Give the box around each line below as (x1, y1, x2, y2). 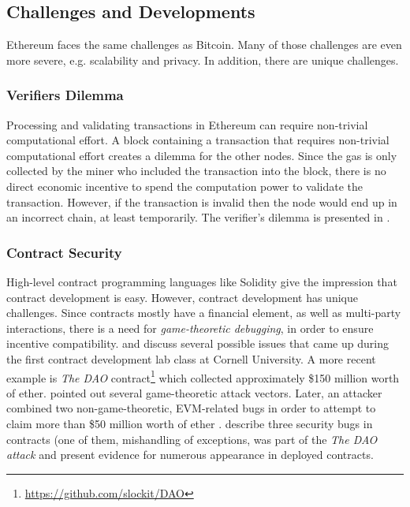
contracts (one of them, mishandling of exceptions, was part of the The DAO (6, 431, 378, 447)
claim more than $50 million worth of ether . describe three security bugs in (6, 415, 373, 431)
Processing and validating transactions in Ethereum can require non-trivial (6, 116, 368, 132)
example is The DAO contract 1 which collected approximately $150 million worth (6, 367, 400, 386)
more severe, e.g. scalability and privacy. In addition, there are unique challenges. (6, 51, 399, 68)
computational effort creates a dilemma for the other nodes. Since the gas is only (6, 147, 397, 163)
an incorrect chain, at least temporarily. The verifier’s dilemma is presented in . (6, 209, 390, 226)
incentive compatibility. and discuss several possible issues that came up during (6, 335, 389, 352)
